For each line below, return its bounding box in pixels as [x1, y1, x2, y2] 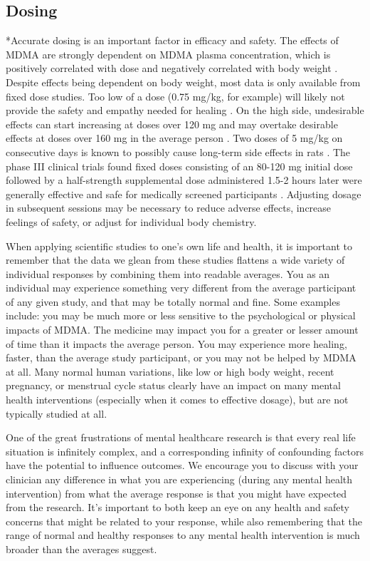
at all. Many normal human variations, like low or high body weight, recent [6, 364, 334, 379]
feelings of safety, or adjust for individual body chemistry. [6, 214, 257, 229]
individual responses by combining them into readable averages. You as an [6, 266, 330, 281]
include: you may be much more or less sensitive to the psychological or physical [6, 308, 356, 323]
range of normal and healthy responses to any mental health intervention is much [6, 527, 360, 542]
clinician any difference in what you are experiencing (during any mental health [6, 472, 353, 487]
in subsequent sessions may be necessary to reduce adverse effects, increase [6, 200, 332, 215]
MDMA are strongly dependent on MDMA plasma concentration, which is [6, 46, 331, 61]
